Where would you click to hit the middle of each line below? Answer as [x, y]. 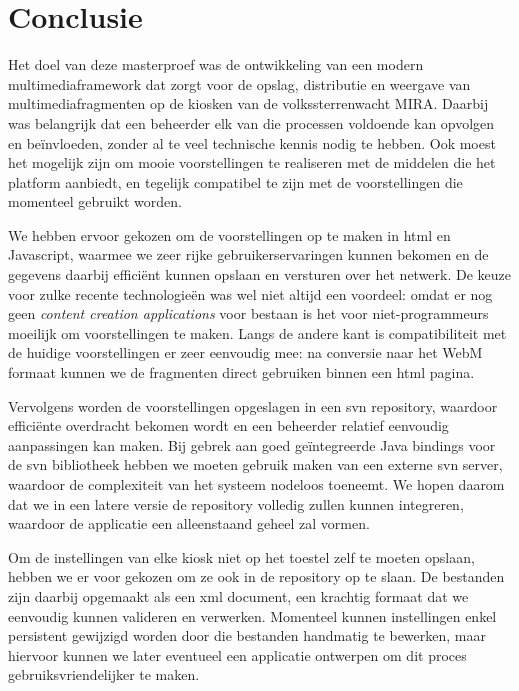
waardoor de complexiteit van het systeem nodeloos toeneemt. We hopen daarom [256, 484]
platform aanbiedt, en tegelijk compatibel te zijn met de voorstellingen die [235, 181]
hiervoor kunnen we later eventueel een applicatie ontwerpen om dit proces [237, 654]
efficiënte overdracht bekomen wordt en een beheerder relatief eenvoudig [228, 425]
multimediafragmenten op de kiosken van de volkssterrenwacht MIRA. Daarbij [248, 103]
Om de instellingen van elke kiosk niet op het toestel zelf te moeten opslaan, [241, 556]
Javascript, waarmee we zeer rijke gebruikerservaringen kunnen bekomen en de [248, 254]
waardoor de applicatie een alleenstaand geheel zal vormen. [189, 523]
